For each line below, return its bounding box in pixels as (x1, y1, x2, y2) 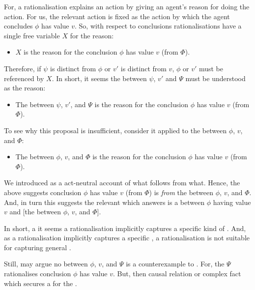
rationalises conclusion (4, 268, 71, 279)
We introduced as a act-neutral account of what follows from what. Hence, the (4, 177, 240, 188)
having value (213, 197, 251, 207)
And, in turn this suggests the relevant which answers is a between (4, 197, 205, 207)
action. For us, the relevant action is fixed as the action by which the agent (4, 11, 230, 21)
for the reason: (70, 30, 114, 40)
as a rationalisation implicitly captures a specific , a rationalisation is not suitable (4, 232, 250, 243)
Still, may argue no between (4, 259, 88, 269)
